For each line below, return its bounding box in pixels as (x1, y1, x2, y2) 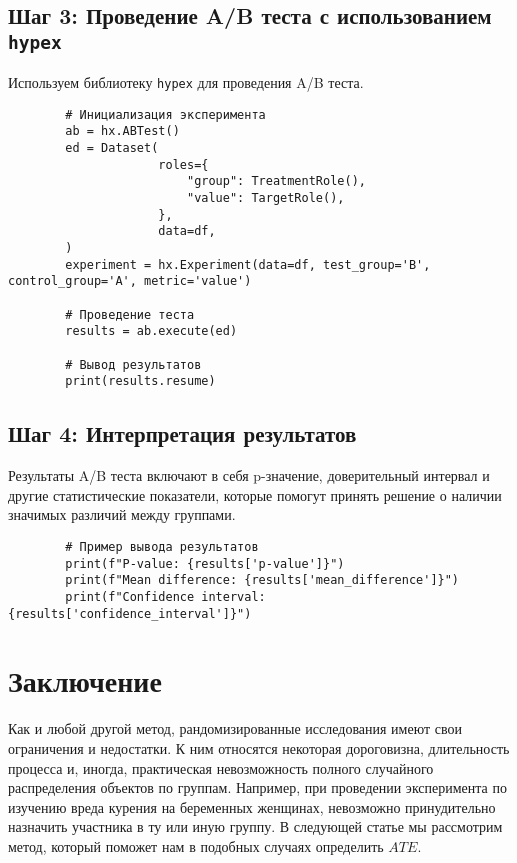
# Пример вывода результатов (65, 539, 259, 554)
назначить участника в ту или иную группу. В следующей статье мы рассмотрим (8, 816, 503, 837)
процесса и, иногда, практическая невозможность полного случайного (8, 757, 434, 778)
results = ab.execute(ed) (65, 324, 238, 339)
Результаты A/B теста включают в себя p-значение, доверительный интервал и (8, 465, 490, 486)
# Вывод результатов (65, 357, 202, 372)
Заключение (8, 660, 162, 701)
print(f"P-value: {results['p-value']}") (65, 556, 345, 571)
